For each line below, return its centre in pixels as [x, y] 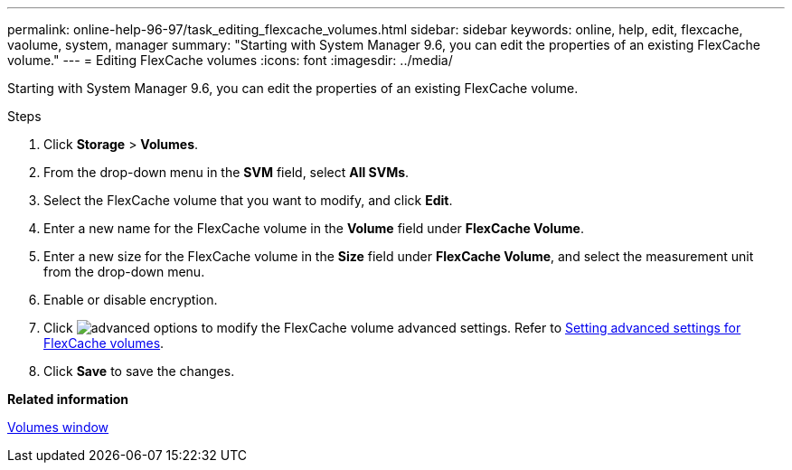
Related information [68, 399]
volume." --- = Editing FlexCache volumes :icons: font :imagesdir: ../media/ [230, 60]
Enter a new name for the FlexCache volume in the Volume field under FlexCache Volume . [314, 228]
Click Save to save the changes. [139, 371]
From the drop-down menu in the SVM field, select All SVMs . [226, 172]
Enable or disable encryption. [131, 300]
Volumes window [58, 427]
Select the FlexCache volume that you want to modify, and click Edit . [248, 200]
